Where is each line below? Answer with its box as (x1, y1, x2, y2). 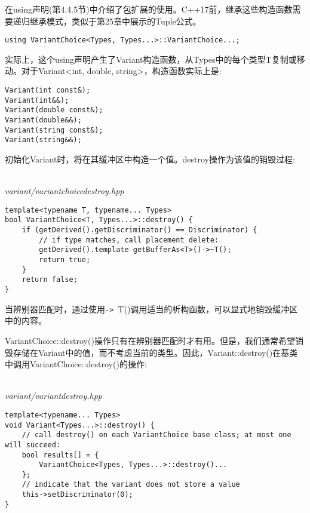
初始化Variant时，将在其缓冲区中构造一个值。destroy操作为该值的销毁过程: (5, 152, 295, 165)
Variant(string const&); (5, 125, 103, 134)
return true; (39, 256, 91, 265)
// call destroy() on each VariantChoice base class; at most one (22, 431, 291, 440)
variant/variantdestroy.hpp (5, 389, 102, 402)
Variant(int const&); (5, 86, 91, 95)
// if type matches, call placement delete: (39, 235, 219, 244)
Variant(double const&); (5, 106, 103, 115)
